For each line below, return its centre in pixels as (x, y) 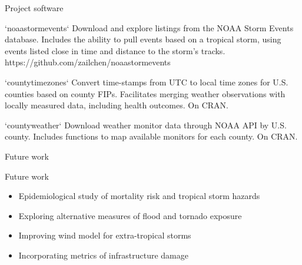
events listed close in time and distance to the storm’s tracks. (115, 50)
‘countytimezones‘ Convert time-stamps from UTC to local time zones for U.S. (147, 82)
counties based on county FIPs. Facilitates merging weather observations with (145, 93)
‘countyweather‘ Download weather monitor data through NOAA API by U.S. (146, 125)
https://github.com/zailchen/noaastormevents (88, 62)
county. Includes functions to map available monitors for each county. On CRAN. (151, 136)
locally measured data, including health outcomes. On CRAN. (117, 105)
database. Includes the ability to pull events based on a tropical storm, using (143, 39)
